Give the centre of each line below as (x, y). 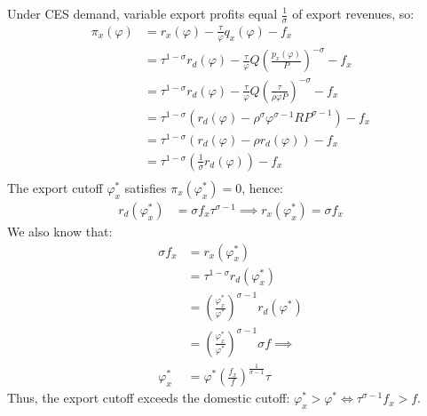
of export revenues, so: (353, 13)
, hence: (262, 187)
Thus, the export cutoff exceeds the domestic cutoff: (149, 398)
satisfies (146, 187)
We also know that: (60, 231)
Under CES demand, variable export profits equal (142, 13)
